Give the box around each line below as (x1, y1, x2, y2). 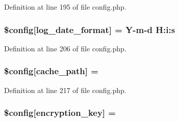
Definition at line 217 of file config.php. (4, 84, 126, 95)
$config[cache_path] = (4, 65, 98, 77)
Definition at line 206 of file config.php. (4, 43, 126, 53)
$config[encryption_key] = (4, 106, 116, 119)
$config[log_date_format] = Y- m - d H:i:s (4, 23, 175, 36)
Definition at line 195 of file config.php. (4, 2, 126, 12)
